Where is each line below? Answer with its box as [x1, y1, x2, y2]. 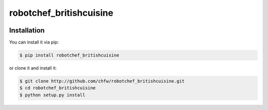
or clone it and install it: [9, 65, 57, 71]
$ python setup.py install [19, 92, 85, 98]
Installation [9, 26, 45, 35]
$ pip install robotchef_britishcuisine [19, 52, 119, 58]
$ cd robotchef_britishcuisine [19, 85, 96, 91]
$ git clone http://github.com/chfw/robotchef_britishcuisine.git [19, 78, 185, 84]
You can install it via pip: [9, 39, 59, 45]
